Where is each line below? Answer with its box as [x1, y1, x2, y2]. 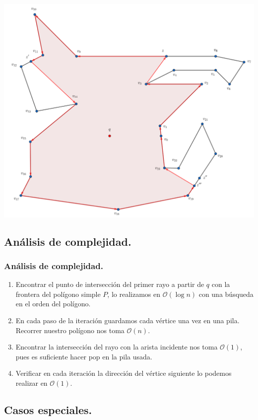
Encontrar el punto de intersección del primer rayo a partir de [15, 279, 204, 289]
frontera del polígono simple [15, 288, 101, 299]
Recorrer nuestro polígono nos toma [15, 325, 125, 335]
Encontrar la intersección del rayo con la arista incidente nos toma [15, 342, 218, 352]
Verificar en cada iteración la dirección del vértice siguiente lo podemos [15, 368, 232, 378]
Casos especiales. [4, 402, 92, 417]
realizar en [15, 378, 48, 388]
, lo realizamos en [107, 288, 161, 299]
